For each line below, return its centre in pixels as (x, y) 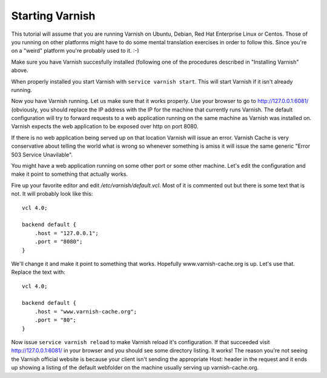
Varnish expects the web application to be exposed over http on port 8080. (105, 127)
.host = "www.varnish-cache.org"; (86, 311)
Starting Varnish (53, 16)
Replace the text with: (38, 272)
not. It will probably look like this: (52, 194)
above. (20, 70)
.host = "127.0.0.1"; (67, 233)
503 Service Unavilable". (42, 154)
